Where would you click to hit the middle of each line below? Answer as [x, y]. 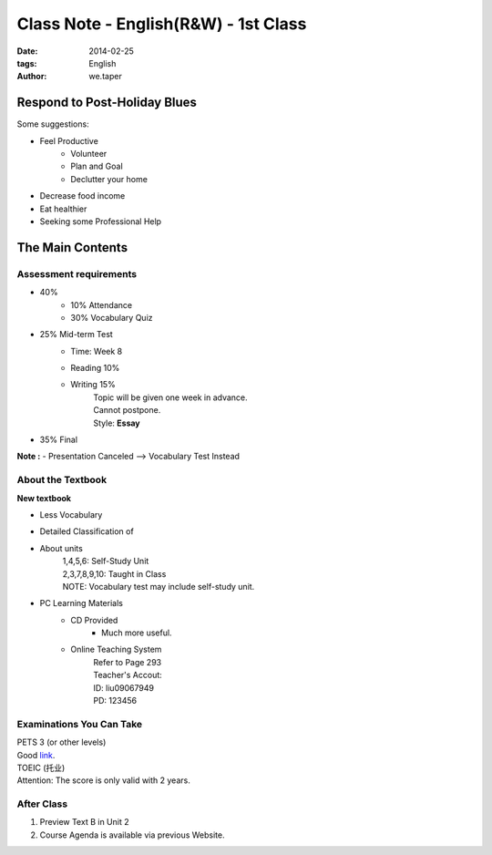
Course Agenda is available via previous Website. [132, 835]
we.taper [105, 77]
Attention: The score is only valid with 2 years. [103, 780]
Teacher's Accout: [128, 675]
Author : [32, 77]
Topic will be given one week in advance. [170, 397]
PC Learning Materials [81, 603]
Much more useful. [137, 633]
